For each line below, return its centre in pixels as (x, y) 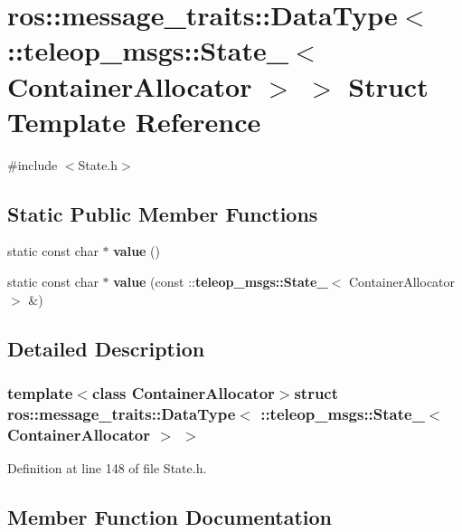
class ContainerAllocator (183, 392)
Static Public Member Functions (163, 213)
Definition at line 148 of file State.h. (107, 468)
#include (33, 164)
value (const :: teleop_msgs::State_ (221, 282)
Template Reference (134, 121)
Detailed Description (106, 348)
